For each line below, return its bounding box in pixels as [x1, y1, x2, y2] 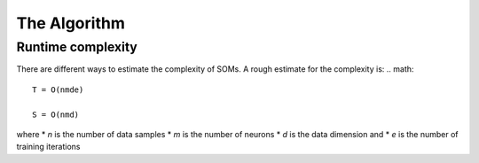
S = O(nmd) [32, 109, 80, 120]
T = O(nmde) [32, 84, 84, 95]
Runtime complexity [16, 39, 137, 55]
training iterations [16, 142, 81, 152]
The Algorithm [16, 13, 126, 33]
